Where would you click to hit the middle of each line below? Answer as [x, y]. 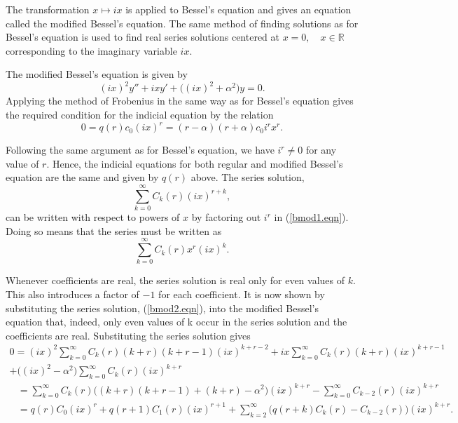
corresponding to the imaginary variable [91, 50]
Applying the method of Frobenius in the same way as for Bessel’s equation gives [180, 101]
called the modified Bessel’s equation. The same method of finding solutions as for [182, 23]
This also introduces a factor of [72, 294]
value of [22, 163]
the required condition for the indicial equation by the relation [140, 115]
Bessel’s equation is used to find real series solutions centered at [143, 37]
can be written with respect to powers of [93, 217]
